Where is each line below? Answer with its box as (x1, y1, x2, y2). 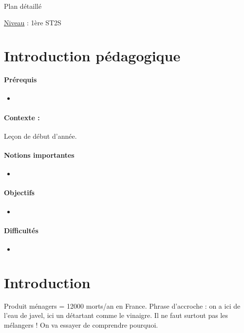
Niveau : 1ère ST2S (4, 17, 61, 27)
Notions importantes (4, 149, 75, 160)
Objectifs (4, 187, 35, 198)
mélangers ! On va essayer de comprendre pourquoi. (4, 319, 158, 330)
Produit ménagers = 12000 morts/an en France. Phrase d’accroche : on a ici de (4, 300, 241, 311)
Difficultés (4, 225, 38, 235)
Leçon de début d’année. (4, 130, 77, 141)
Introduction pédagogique (4, 46, 181, 66)
